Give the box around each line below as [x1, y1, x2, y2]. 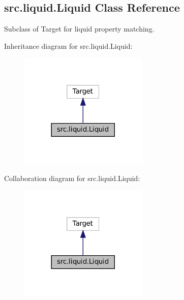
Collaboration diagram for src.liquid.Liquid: [4, 172, 140, 183]
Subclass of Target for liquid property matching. [4, 23, 155, 34]
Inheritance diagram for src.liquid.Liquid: [4, 40, 133, 51]
